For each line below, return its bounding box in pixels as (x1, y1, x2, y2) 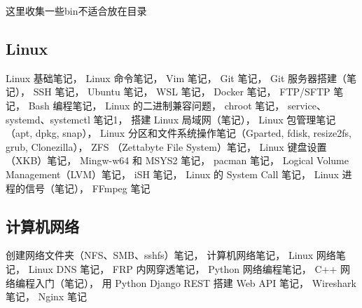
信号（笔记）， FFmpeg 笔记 (25, 180, 151, 195)
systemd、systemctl (6, 112, 90, 126)
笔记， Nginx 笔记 (6, 289, 87, 304)
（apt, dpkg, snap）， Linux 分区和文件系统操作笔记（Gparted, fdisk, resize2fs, (6, 126, 351, 140)
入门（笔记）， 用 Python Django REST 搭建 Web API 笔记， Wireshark (34, 275, 356, 290)
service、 (287, 98, 326, 112)
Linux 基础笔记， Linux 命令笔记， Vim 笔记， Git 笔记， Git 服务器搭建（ (6, 70, 347, 85)
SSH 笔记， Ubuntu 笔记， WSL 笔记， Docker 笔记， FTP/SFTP (33, 84, 330, 99)
